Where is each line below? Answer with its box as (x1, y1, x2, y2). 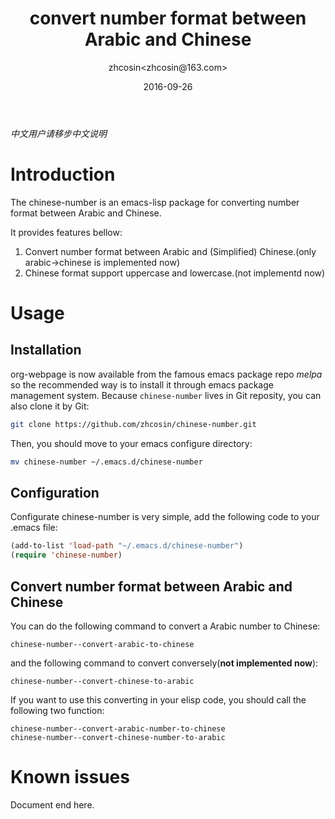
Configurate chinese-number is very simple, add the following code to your (10, 511, 320, 523)
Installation (10, 342, 82, 359)
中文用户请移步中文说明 (10, 127, 107, 139)
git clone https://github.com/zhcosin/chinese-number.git (10, 419, 257, 429)
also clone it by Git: (10, 400, 90, 412)
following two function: (10, 705, 105, 716)
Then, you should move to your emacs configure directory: (10, 437, 253, 449)
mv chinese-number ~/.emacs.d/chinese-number (10, 457, 203, 467)
